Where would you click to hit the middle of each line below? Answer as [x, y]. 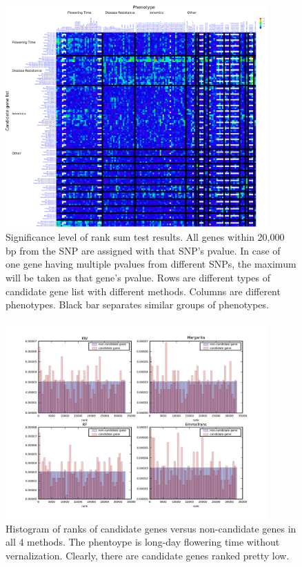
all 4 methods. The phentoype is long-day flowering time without [143, 542]
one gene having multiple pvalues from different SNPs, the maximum [151, 264]
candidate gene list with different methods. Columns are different [143, 291]
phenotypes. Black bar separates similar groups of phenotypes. [137, 305]
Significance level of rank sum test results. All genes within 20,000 [145, 237]
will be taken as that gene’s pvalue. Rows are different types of [138, 277]
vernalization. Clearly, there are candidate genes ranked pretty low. [148, 555]
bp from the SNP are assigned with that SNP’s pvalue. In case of [143, 250]
